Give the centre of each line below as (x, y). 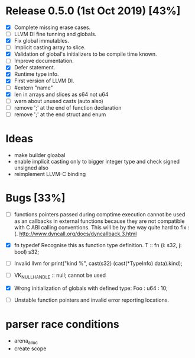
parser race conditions (62, 324)
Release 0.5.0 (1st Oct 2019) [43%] (93, 11)
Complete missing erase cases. (52, 27)
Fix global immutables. (41, 41)
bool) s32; (27, 252)
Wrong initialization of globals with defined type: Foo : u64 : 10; (91, 288)
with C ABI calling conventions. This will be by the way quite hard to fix (100, 227)
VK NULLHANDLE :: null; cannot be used (60, 276)
